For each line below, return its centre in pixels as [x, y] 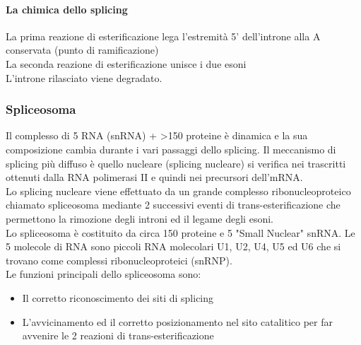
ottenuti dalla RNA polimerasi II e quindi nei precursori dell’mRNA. [154, 177]
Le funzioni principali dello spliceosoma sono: [103, 274]
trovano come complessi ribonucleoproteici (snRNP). [119, 260]
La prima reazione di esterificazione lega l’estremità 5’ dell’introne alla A [163, 36]
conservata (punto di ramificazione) [82, 50]
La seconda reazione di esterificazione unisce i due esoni [126, 63]
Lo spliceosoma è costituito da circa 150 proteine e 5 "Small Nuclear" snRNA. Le [180, 232]
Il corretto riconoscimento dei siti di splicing [118, 297]
